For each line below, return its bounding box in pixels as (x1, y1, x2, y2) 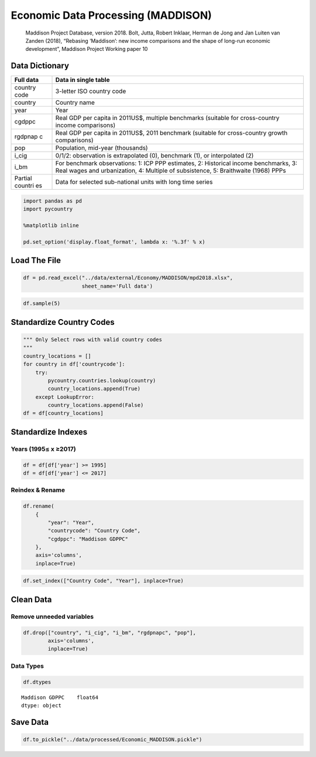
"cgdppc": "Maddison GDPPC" (47, 536, 129, 542)
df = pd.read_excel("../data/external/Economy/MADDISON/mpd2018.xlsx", (23, 275, 233, 281)
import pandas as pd (23, 197, 82, 204)
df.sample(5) (23, 300, 61, 307)
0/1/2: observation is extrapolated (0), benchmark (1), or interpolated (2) (55, 152, 254, 160)
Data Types (11, 662, 44, 670)
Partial (14, 174, 32, 183)
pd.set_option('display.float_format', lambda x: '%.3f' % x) (23, 238, 205, 245)
